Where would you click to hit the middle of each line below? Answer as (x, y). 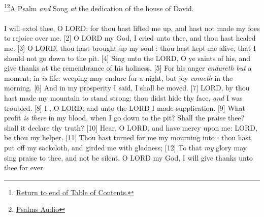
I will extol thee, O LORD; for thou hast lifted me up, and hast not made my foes (132, 28)
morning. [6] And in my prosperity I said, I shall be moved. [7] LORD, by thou (127, 88)
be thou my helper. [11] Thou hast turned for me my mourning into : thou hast (128, 137)
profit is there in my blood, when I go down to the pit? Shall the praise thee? (124, 118)
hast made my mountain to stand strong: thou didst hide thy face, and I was (123, 98)
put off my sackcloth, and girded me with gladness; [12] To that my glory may (126, 147)
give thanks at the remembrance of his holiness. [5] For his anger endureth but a (128, 68)
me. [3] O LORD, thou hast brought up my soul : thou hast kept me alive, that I (130, 48)
